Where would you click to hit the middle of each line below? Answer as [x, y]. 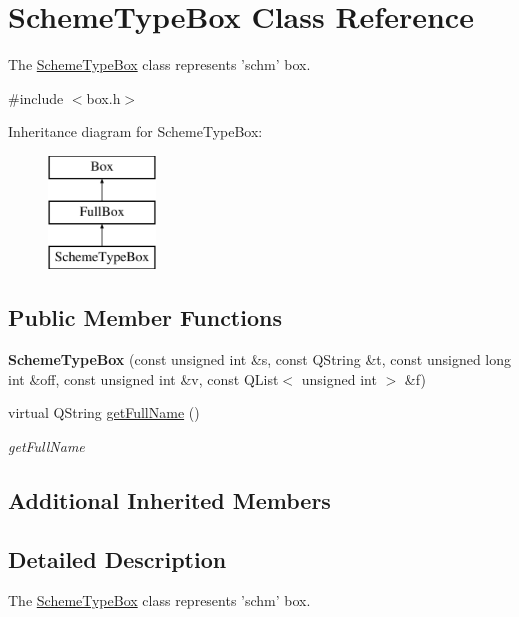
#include [36, 97]
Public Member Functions [145, 317]
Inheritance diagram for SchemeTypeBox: [135, 131]
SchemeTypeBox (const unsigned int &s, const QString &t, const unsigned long [260, 359]
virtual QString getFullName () [104, 412]
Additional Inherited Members [169, 499]
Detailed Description [117, 558]
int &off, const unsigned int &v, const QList [143, 378]
